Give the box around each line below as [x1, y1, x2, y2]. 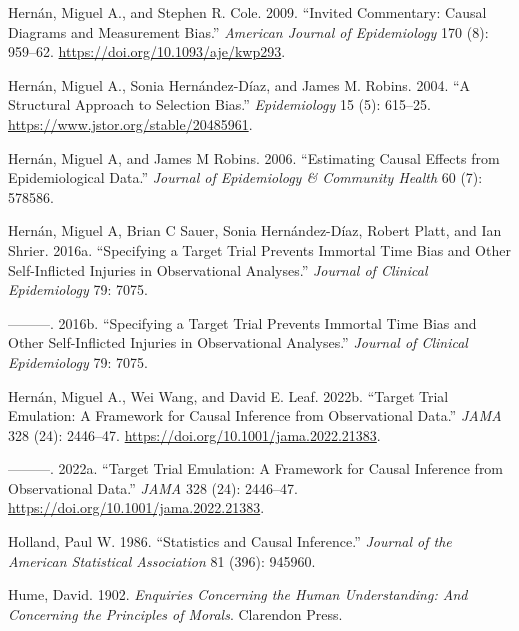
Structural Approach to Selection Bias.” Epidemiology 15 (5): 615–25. [8, 94, 431, 115]
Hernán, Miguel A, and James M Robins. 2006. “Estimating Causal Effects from [8, 147, 500, 168]
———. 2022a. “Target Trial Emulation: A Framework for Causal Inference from [8, 458, 504, 479]
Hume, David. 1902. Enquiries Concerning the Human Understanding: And [8, 584, 468, 605]
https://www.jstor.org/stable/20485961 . [8, 113, 253, 134]
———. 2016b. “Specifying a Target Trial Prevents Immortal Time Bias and [8, 312, 477, 333]
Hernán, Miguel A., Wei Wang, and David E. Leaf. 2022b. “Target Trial [8, 385, 449, 406]
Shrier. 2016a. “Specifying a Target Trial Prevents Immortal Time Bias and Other [8, 239, 511, 260]
